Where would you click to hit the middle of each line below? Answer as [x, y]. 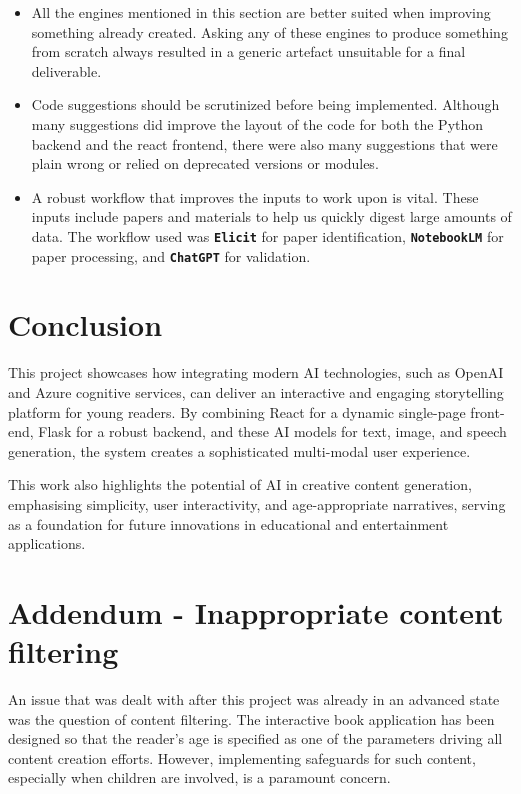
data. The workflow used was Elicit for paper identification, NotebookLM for [267, 235]
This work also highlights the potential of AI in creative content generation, [240, 484]
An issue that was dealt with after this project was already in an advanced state [254, 699]
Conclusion [85, 324]
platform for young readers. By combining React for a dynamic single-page [237, 411]
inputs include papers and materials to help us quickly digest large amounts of [271, 216]
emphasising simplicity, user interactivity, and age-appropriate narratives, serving [257, 503]
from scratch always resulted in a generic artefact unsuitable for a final [248, 51]
